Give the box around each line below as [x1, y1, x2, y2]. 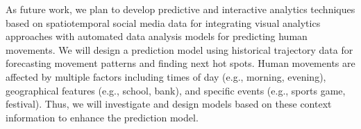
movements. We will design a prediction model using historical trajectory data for [6, 42, 353, 57]
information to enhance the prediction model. [6, 110, 199, 124]
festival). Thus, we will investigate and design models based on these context [6, 97, 332, 111]
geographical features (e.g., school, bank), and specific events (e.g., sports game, [6, 83, 346, 97]
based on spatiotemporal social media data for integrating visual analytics [6, 15, 321, 30]
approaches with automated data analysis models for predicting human [6, 29, 308, 43]
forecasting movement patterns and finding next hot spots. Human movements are [6, 56, 355, 70]
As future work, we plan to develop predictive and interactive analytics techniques [6, 2, 355, 16]
